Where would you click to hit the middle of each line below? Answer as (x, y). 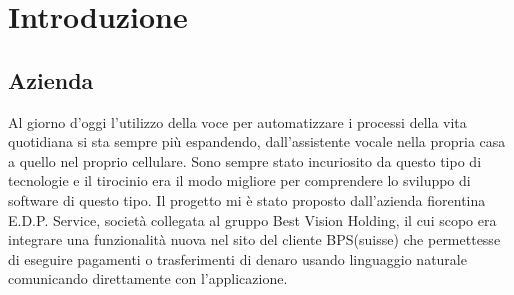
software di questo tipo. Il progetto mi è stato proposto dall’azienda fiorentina (247, 199)
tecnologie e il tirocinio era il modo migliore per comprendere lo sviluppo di (239, 180)
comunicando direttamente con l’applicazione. (148, 278)
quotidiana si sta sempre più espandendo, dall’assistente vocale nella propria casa (257, 141)
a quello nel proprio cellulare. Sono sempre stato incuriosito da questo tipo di (245, 160)
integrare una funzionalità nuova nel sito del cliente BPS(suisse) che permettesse (254, 239)
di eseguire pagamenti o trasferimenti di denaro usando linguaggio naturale (237, 258)
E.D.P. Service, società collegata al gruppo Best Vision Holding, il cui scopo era (252, 219)
